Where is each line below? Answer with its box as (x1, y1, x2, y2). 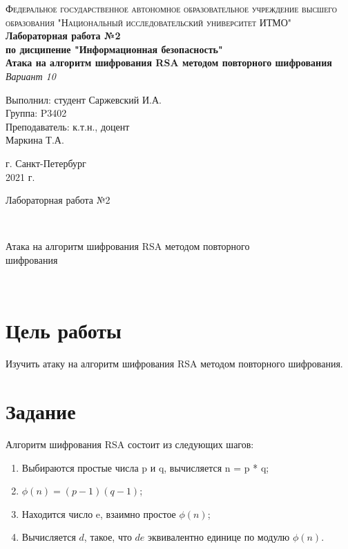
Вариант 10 (6, 68, 56, 83)
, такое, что (84, 530, 132, 544)
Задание (6, 397, 76, 425)
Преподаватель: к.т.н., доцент (6, 119, 130, 133)
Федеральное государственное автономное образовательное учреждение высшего (6, 1, 338, 15)
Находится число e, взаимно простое (21, 506, 176, 521)
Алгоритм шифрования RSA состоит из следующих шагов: (6, 436, 254, 451)
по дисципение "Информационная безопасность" (6, 41, 223, 56)
